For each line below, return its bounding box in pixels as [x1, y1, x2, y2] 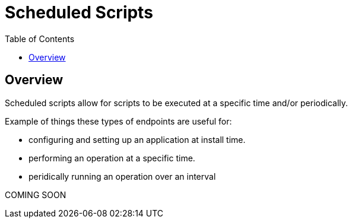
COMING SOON [5, 189, 66, 200]
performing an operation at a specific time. [28, 152, 195, 163]
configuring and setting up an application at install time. [28, 134, 246, 145]
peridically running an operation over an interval [28, 171, 216, 181]
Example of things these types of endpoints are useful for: [5, 116, 232, 126]
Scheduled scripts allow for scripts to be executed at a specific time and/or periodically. [5, 97, 348, 108]
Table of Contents [5, 33, 75, 44]
